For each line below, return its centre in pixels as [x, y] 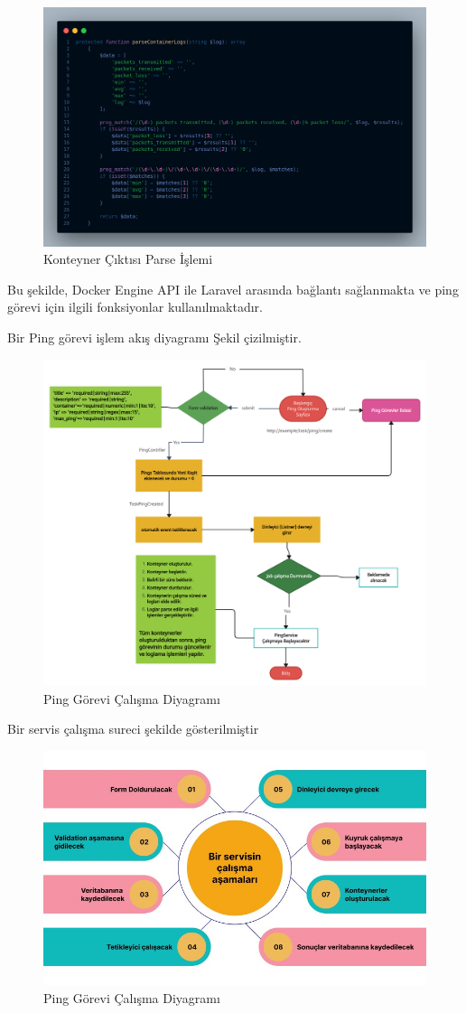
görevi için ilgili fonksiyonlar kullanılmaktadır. [135, 307]
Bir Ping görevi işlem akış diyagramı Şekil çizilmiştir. [154, 337]
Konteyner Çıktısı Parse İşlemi [128, 259]
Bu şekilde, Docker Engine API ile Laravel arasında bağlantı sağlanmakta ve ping [233, 289]
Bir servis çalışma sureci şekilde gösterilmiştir [133, 729]
